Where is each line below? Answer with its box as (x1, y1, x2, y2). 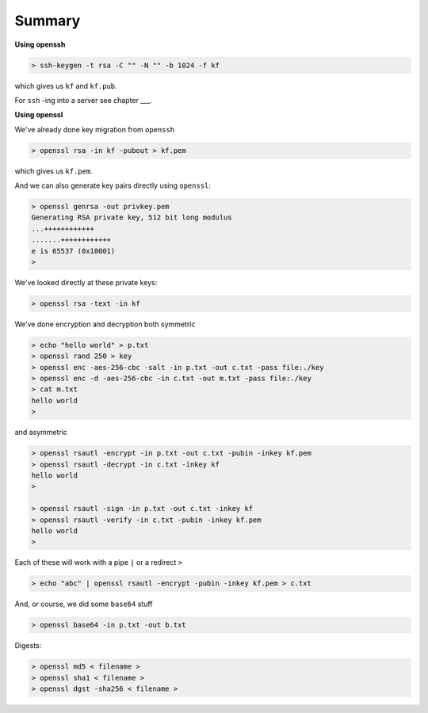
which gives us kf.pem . (14, 166, 93, 176)
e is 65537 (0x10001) (31, 246, 116, 255)
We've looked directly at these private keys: (14, 277, 158, 287)
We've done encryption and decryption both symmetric (14, 319, 196, 329)
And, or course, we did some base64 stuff (14, 599, 154, 609)
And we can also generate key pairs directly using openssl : (14, 181, 212, 190)
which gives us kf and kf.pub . (14, 81, 118, 90)
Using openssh (14, 40, 66, 49)
